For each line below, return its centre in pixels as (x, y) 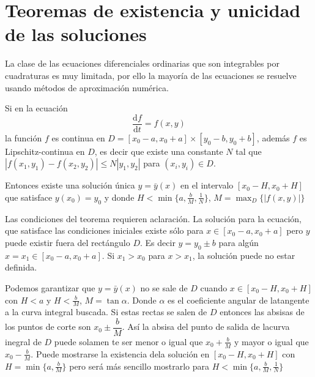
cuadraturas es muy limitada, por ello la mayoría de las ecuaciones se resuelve (151, 75)
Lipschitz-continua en (45, 151)
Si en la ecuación (36, 108)
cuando (214, 287)
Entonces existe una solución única (70, 185)
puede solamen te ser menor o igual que (128, 341)
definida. (21, 267)
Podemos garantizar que (50, 287)
